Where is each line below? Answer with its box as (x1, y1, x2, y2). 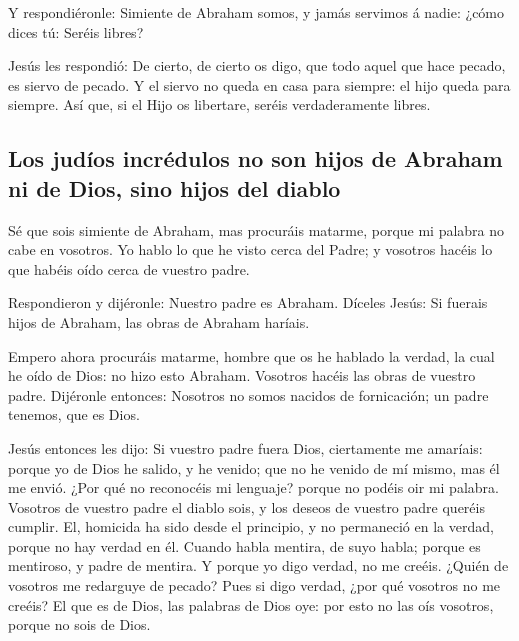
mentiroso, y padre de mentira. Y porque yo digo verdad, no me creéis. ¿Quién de (8, 555, 509, 576)
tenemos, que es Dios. (8, 404, 140, 425)
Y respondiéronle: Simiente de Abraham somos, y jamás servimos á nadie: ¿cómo (8, 2, 505, 22)
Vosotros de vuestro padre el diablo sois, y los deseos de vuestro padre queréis (8, 496, 485, 517)
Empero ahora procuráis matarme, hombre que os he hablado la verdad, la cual (8, 345, 495, 366)
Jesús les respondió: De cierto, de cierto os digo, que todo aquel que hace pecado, (8, 55, 506, 76)
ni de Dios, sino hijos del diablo (8, 172, 341, 203)
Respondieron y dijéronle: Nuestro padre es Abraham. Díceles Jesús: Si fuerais (8, 292, 488, 313)
